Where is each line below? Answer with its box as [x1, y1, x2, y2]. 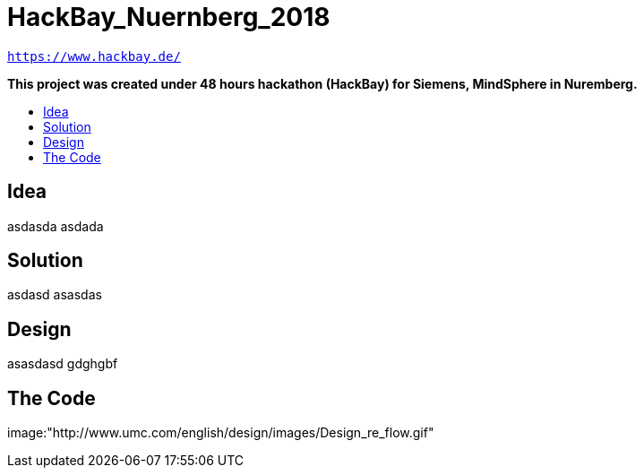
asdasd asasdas [7, 287, 102, 303]
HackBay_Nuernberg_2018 [7, 2, 331, 32]
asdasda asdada [7, 218, 104, 234]
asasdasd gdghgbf [7, 356, 118, 372]
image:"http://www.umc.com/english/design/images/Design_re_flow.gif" [7, 425, 434, 441]
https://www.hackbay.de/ [7, 48, 181, 64]
